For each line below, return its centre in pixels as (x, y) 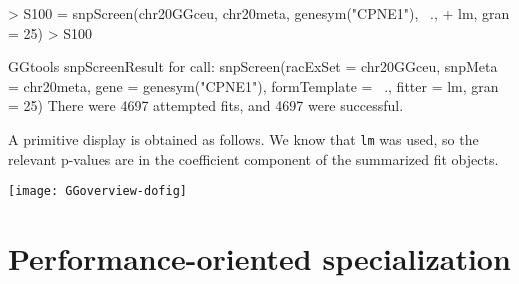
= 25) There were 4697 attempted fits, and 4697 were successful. (206, 105)
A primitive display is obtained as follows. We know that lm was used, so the (243, 138)
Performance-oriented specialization (259, 258)
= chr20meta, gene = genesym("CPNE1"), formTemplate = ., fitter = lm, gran (253, 85)
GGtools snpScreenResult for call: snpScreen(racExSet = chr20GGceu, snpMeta (253, 66)
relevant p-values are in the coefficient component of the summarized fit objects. (253, 158)
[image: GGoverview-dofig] (97, 191)
